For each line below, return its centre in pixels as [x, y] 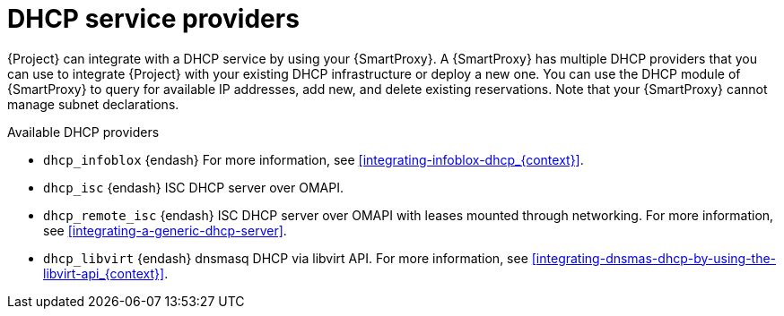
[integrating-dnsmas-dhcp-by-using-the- [654, 258]
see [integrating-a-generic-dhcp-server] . [165, 230]
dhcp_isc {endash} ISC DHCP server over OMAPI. [193, 187]
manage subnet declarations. [93, 104]
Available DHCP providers [83, 132]
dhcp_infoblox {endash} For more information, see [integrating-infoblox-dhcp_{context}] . [314, 159]
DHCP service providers [153, 19]
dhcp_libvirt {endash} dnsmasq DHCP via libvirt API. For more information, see [286, 258]
